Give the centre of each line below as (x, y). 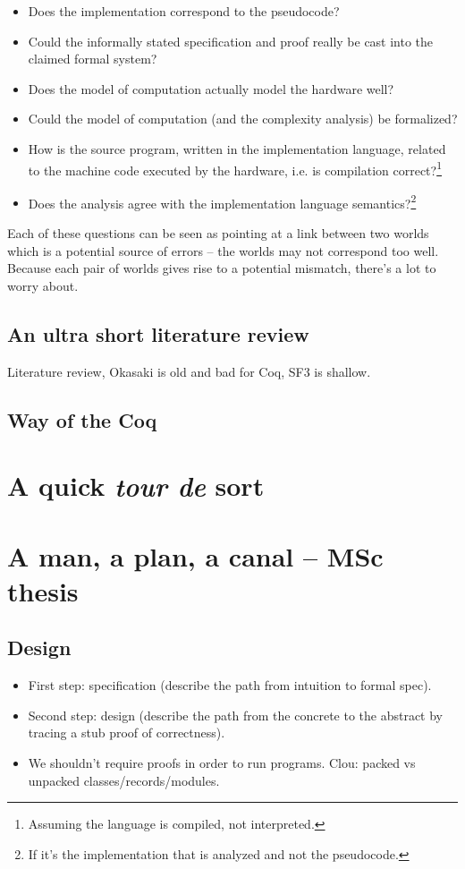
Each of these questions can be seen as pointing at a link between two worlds (218, 233)
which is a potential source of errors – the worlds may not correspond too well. (223, 250)
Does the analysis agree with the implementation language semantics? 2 (222, 201)
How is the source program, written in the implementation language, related (237, 148)
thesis (43, 590)
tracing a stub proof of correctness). (127, 733)
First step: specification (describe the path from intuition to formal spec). (230, 685)
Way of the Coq (82, 419)
